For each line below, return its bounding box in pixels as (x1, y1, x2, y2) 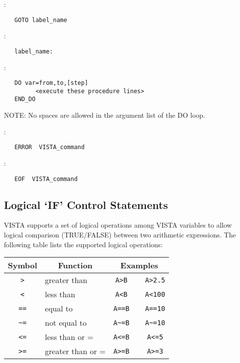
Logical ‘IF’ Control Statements (4, 197, 168, 212)
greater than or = (45, 345, 106, 357)
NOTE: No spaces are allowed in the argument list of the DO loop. (4, 110, 205, 120)
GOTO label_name (14, 16, 67, 24)
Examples (120, 259, 158, 271)
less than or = (45, 331, 94, 343)
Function (58, 259, 93, 271)
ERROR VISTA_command (14, 144, 85, 151)
